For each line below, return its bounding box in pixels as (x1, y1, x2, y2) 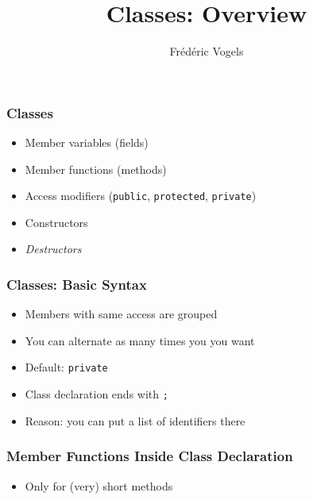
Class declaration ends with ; (25, 386, 168, 402)
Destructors (25, 240, 82, 257)
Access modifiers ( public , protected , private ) (25, 187, 257, 204)
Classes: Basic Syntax (6, 274, 147, 294)
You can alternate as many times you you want (25, 332, 255, 348)
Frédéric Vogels (169, 43, 244, 60)
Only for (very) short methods (25, 477, 173, 494)
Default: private (25, 359, 108, 375)
